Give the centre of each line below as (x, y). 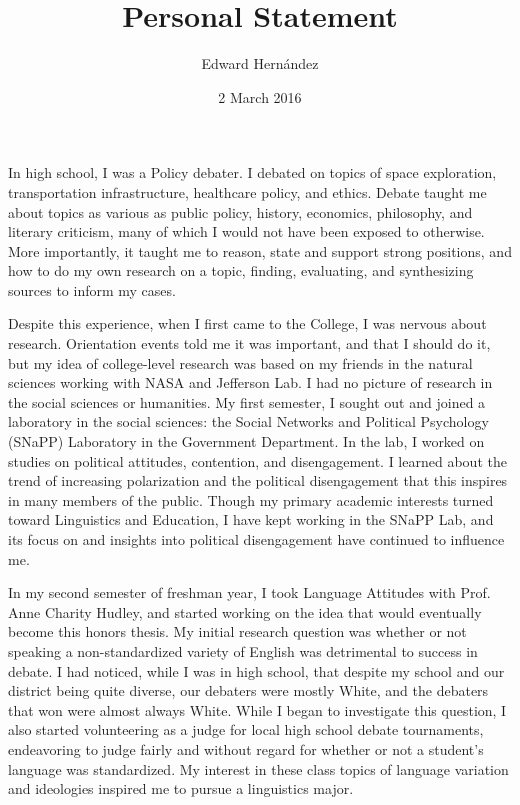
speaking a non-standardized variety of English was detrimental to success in (243, 650)
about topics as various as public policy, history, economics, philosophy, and (240, 211)
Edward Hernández (260, 63)
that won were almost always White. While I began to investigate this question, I (257, 709)
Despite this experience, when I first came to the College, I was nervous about (247, 323)
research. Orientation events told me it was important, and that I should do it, (249, 343)
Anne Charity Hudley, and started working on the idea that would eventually (245, 611)
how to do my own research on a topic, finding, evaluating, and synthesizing (241, 270)
